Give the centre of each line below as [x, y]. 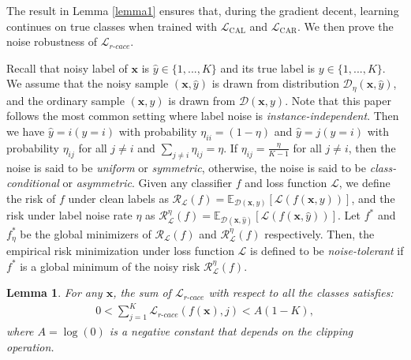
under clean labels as [118, 198]
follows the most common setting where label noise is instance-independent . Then [203, 116]
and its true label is [268, 67]
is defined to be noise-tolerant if [327, 250]
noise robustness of [52, 41]
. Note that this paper [338, 100]
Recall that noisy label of [67, 67]
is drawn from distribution [275, 83]
